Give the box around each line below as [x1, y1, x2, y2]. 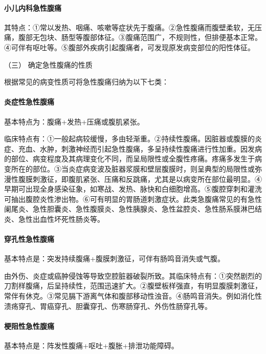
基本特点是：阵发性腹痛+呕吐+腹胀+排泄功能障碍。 [4, 340, 179, 351]
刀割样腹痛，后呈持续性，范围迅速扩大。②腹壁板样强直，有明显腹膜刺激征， [4, 280, 262, 291]
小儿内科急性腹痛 [4, 2, 61, 13]
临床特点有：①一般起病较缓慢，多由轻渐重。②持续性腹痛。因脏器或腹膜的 [4, 133, 255, 144]
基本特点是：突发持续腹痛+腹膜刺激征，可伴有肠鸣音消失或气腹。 [4, 253, 225, 264]
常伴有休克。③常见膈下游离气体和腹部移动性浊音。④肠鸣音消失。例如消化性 [4, 290, 262, 301]
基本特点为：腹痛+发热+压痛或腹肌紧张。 [4, 116, 144, 127]
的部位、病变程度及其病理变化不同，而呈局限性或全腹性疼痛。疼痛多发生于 [4, 153, 255, 164]
